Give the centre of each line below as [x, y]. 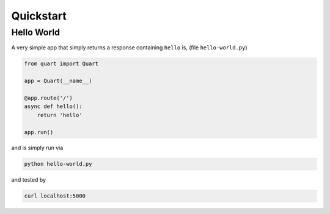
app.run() [39, 132]
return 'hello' [60, 115]
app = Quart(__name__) [58, 81]
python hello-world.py [58, 164]
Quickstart [39, 16]
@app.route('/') [49, 98]
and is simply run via [37, 148]
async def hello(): [53, 106]
